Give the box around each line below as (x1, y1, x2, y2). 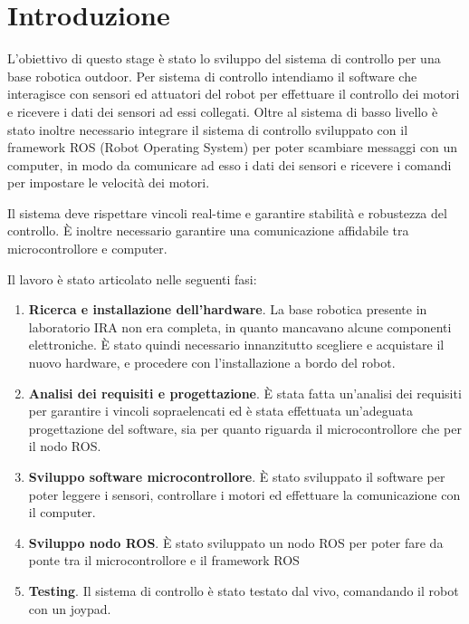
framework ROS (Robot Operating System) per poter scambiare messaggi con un (7, 138, 458, 157)
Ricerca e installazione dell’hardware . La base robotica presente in (28, 300, 427, 319)
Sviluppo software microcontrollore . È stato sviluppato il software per (28, 467, 445, 485)
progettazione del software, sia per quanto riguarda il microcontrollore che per (28, 418, 462, 437)
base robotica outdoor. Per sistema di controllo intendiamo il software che (7, 66, 417, 85)
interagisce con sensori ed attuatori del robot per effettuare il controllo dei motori (7, 84, 460, 103)
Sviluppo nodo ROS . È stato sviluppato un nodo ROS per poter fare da (28, 533, 444, 552)
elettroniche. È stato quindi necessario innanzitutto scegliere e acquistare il (28, 335, 445, 354)
